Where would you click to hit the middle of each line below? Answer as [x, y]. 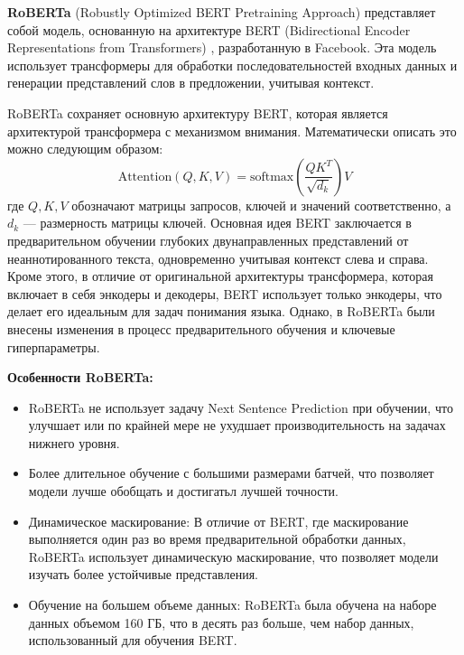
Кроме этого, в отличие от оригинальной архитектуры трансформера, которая [220, 276]
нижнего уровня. [74, 442]
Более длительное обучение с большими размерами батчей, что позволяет [231, 473]
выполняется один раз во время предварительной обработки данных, [217, 539]
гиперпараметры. [54, 346]
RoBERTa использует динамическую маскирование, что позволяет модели [233, 556]
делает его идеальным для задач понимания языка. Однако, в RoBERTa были [221, 311]
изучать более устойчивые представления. [143, 574]
